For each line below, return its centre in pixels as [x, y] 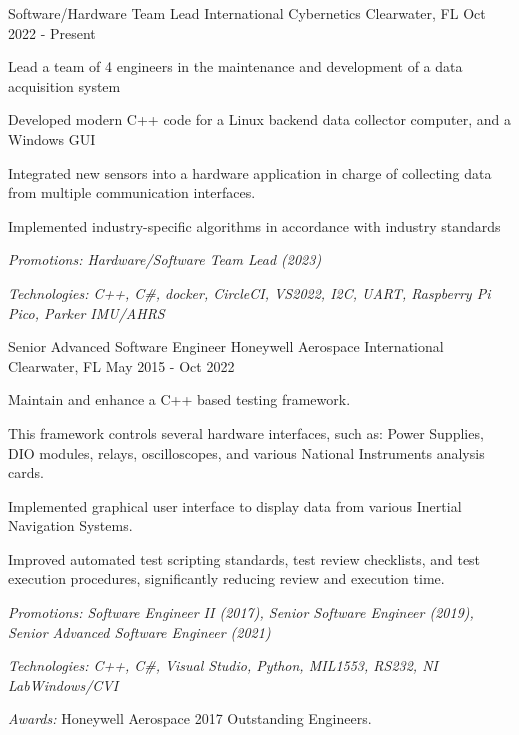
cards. [26, 472]
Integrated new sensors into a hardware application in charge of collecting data [250, 172]
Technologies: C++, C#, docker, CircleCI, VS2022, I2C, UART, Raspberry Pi [249, 292]
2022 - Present [52, 32]
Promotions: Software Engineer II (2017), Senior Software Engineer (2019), [241, 612]
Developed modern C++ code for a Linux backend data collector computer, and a [259, 119]
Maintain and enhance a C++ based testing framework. [179, 399]
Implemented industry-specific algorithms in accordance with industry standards [254, 225]
